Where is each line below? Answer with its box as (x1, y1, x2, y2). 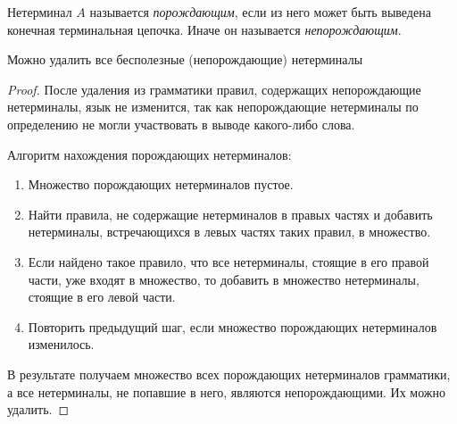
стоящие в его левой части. (28, 287, 176, 306)
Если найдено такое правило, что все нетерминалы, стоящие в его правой (28, 252, 429, 270)
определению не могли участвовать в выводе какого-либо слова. (7, 114, 355, 133)
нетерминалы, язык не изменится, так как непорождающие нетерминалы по (7, 97, 419, 116)
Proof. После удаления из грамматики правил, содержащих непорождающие (7, 79, 421, 98)
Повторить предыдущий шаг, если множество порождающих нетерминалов (28, 317, 437, 336)
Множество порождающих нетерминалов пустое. (28, 175, 294, 194)
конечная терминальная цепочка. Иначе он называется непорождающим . (7, 20, 402, 38)
